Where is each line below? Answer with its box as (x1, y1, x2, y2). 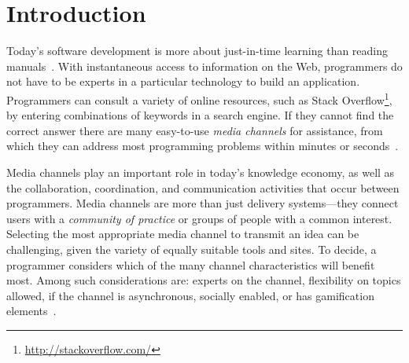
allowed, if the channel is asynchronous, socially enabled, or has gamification (6, 287, 374, 303)
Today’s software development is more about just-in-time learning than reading (6, 42, 389, 59)
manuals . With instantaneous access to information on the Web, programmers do (6, 57, 403, 74)
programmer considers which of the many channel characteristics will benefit (6, 256, 375, 273)
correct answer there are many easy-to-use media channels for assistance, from (6, 122, 383, 138)
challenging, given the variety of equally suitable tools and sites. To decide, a (6, 240, 377, 257)
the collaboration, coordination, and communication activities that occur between (6, 179, 400, 196)
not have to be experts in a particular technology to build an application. (6, 73, 360, 90)
